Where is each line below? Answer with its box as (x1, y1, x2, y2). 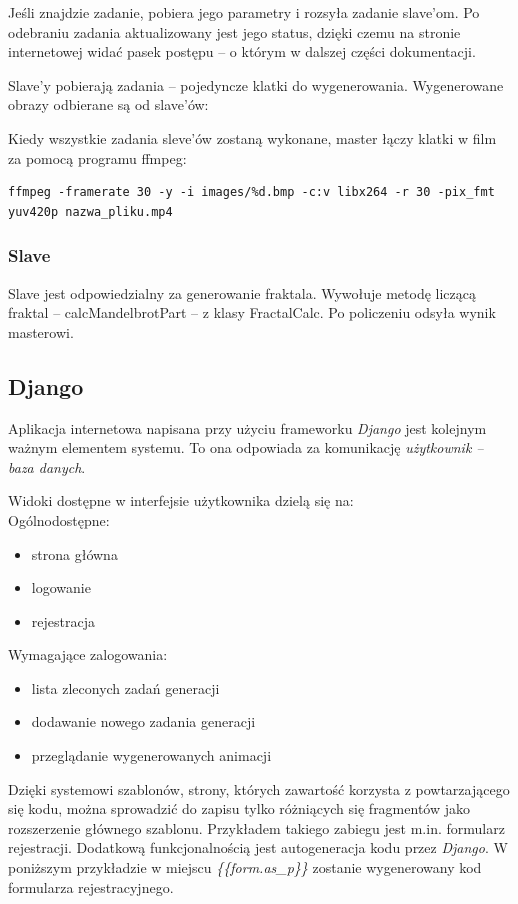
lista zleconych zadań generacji (31, 677, 220, 698)
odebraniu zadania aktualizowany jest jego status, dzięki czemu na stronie (8, 21, 461, 42)
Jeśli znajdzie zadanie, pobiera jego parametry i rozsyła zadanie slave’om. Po (8, 2, 480, 22)
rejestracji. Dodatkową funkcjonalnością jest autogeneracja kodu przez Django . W (8, 837, 508, 858)
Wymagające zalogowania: (8, 644, 168, 665)
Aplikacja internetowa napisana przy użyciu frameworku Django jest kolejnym (8, 417, 487, 438)
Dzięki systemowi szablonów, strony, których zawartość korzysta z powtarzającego (8, 778, 510, 799)
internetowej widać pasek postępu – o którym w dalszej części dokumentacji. (8, 41, 476, 62)
